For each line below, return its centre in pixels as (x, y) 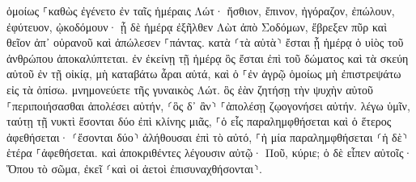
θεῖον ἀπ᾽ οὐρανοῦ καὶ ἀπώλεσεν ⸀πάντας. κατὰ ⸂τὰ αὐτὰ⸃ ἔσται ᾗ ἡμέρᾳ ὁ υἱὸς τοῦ (205, 42)
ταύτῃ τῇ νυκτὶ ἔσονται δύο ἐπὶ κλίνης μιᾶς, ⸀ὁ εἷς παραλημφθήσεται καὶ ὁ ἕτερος (199, 121)
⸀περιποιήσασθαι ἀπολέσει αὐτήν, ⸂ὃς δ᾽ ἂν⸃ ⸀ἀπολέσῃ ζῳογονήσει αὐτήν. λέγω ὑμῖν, (208, 105)
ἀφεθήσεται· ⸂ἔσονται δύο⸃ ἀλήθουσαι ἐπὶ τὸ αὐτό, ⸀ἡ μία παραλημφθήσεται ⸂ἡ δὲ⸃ (207, 136)
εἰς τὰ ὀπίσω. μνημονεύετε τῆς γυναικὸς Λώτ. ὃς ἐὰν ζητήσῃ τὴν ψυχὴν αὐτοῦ (190, 89)
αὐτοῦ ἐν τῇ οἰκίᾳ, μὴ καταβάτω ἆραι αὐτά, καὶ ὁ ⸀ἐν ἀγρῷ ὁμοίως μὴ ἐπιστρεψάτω (204, 74)
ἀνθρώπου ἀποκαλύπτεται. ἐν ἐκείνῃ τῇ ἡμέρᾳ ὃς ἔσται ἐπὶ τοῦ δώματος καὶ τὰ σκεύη (208, 58)
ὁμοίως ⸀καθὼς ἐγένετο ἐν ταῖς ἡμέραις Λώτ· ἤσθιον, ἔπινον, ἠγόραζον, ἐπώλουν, (201, 10)
